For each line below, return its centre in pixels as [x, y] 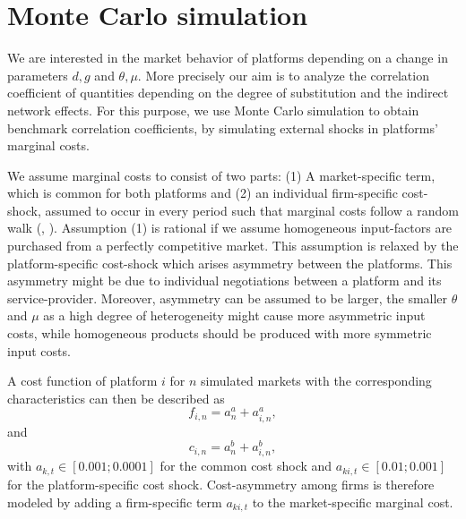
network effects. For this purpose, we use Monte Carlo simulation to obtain [213, 110]
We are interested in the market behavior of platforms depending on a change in [228, 58]
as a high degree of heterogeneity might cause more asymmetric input [234, 315]
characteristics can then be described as [116, 398]
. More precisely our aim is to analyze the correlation [283, 75]
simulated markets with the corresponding [316, 381]
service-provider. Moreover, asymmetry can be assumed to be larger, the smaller [228, 298]
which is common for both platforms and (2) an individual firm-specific [203, 193]
